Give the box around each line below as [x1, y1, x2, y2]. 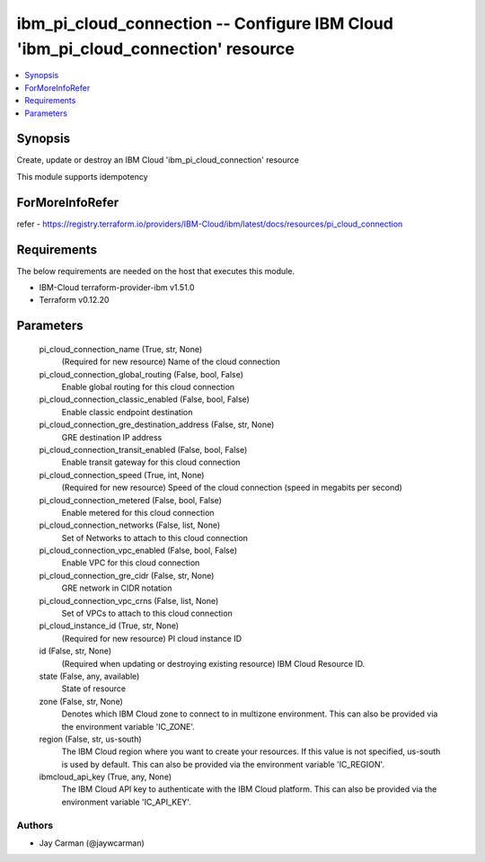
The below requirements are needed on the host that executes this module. [16, 265, 295, 276]
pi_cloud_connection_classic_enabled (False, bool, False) [39, 394, 251, 404]
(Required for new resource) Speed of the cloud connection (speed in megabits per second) [61, 482, 403, 493]
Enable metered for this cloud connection [61, 507, 215, 518]
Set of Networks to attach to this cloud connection [61, 532, 249, 543]
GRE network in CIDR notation [61, 582, 172, 593]
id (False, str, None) [39, 645, 112, 656]
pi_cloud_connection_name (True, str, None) [39, 343, 203, 354]
